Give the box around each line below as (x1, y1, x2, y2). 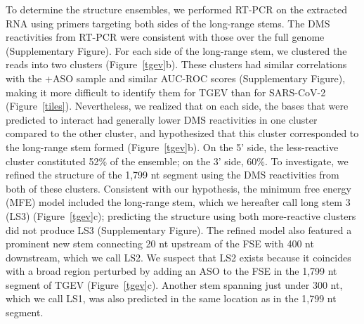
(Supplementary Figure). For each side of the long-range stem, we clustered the (6, 43, 347, 58)
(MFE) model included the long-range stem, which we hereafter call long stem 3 (6, 195, 351, 209)
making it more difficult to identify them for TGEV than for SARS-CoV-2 (6, 84, 326, 99)
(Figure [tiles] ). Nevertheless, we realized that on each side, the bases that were (6, 98, 349, 113)
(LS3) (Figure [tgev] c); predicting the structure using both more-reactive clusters (6, 208, 356, 223)
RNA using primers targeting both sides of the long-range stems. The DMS (6, 15, 330, 30)
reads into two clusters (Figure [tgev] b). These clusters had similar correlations (6, 57, 347, 72)
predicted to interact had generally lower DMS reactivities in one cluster (6, 112, 318, 127)
